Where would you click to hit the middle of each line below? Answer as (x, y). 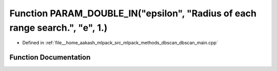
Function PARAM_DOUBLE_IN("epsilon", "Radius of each (133, 13)
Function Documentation (50, 57)
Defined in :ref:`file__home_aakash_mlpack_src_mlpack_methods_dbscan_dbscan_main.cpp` (120, 43)
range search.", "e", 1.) (58, 28)
